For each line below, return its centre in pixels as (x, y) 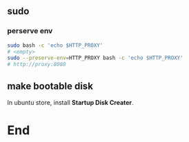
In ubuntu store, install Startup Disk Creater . (70, 102)
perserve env (30, 31)
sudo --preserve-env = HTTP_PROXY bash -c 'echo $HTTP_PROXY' (96, 58)
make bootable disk (50, 86)
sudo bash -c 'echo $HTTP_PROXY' (55, 45)
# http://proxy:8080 (37, 65)
